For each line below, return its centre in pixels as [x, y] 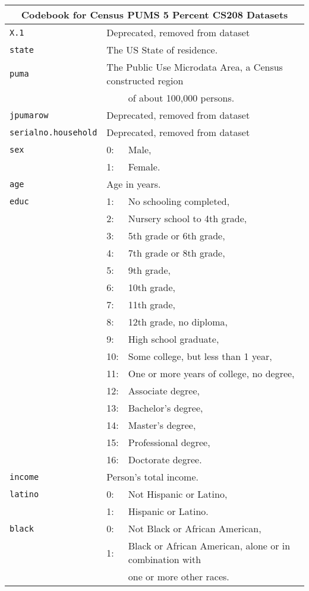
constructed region [145, 80]
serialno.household [53, 132]
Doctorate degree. [165, 459]
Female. [144, 167]
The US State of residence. [162, 50]
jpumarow [29, 115]
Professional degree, [169, 442]
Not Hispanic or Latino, [178, 494]
